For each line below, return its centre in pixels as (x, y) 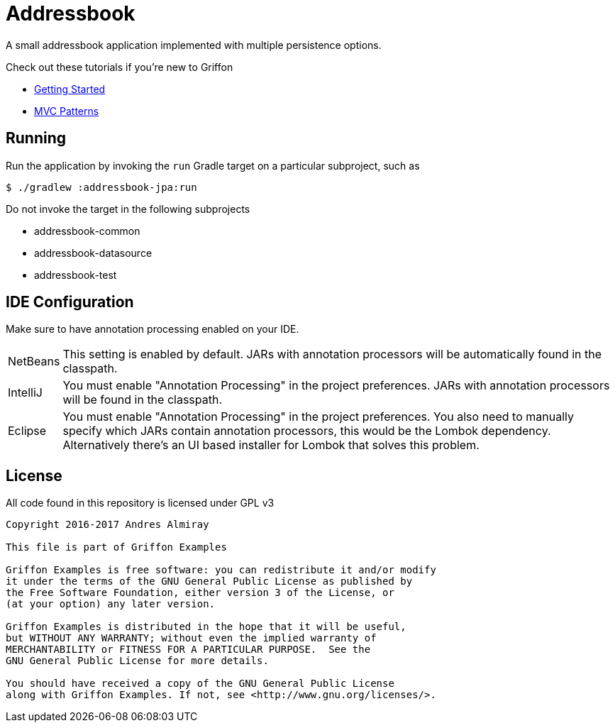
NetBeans (34, 362)
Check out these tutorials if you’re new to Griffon (120, 67)
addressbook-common (87, 231)
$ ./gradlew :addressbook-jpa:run (101, 187)
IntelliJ (25, 393)
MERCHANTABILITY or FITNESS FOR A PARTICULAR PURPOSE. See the (188, 650)
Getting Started (70, 89)
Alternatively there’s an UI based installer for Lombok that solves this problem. (271, 445)
